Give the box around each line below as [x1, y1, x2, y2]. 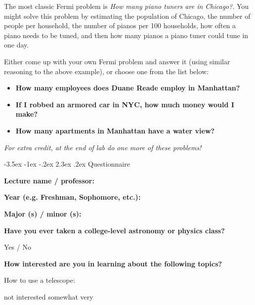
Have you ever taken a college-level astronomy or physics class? [4, 225, 225, 235]
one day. [4, 40, 29, 50]
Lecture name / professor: [4, 175, 94, 185]
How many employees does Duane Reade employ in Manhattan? [15, 83, 240, 93]
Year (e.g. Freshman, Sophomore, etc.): [4, 192, 141, 202]
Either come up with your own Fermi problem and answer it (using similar [4, 56, 230, 66]
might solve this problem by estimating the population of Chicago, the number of [4, 10, 251, 21]
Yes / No [4, 242, 31, 252]
